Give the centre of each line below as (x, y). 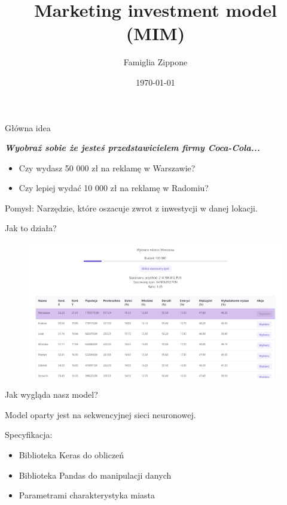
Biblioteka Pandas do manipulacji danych (95, 475)
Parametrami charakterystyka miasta (87, 495)
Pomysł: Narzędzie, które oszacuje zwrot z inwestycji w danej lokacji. (131, 208)
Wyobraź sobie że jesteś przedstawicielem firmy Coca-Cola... (132, 148)
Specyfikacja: (29, 435)
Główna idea (28, 127)
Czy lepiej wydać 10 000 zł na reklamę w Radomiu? (114, 188)
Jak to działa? (31, 228)
